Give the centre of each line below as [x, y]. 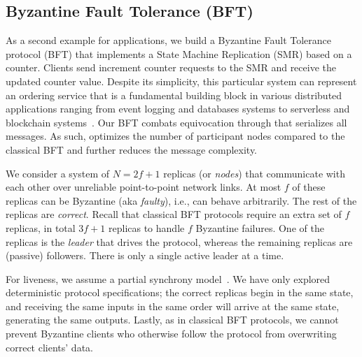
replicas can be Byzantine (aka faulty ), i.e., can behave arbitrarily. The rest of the [181, 200]
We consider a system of [58, 173]
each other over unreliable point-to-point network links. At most [144, 187]
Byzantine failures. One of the [260, 227]
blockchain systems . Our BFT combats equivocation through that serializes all [176, 122]
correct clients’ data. [49, 347]
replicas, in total [41, 227]
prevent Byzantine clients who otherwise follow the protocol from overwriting [171, 334]
